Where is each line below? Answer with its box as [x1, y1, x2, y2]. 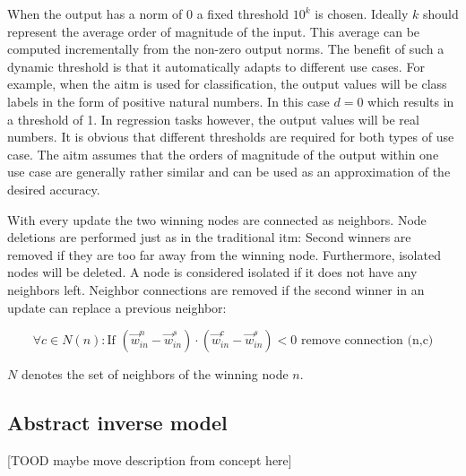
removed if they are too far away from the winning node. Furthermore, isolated [7, 245, 441, 264]
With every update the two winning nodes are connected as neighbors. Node [7, 210, 427, 229]
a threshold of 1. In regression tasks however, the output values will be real [7, 109, 419, 128]
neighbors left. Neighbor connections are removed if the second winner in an [7, 280, 425, 299]
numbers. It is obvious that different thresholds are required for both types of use [7, 127, 454, 146]
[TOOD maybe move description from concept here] [7, 450, 292, 469]
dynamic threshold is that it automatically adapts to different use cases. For [7, 56, 425, 75]
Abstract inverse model [7, 409, 228, 437]
